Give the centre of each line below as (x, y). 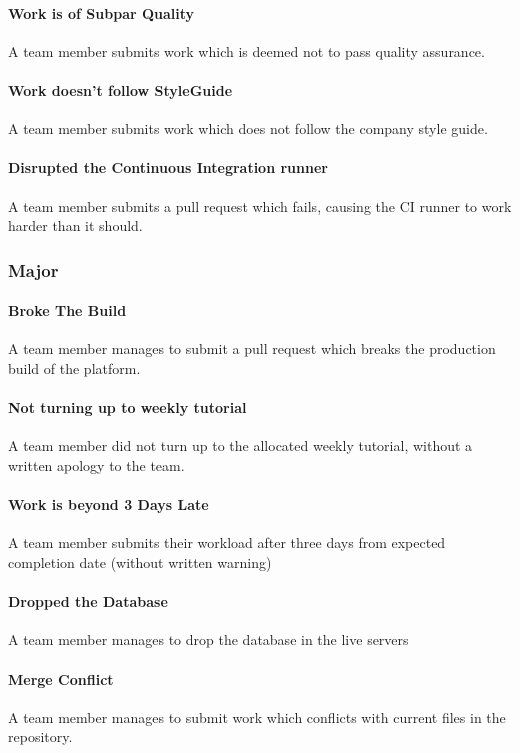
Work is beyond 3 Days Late (108, 504)
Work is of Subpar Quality (101, 12)
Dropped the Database (88, 601)
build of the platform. (74, 368)
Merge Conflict (61, 678)
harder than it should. (75, 225)
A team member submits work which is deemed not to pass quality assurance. (246, 50)
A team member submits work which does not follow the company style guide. (248, 128)
